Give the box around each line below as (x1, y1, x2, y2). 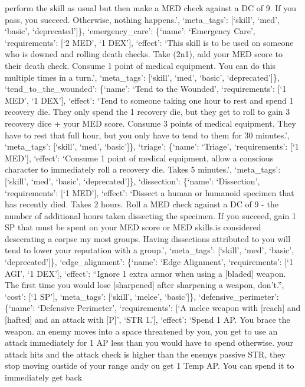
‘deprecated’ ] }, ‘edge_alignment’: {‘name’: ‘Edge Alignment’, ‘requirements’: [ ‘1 (5, 256, 293, 268)
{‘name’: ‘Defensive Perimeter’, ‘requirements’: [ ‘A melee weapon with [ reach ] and (5, 302, 301, 314)
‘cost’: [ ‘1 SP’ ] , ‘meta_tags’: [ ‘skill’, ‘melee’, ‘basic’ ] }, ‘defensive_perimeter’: (5, 290, 279, 302)
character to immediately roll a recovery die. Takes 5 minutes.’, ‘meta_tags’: (5, 163, 281, 176)
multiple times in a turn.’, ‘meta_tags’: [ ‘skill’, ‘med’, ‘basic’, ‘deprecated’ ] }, (5, 71, 280, 83)
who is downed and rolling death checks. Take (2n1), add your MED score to (5, 48, 283, 60)
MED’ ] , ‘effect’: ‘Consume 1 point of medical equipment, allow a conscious (5, 151, 274, 164)
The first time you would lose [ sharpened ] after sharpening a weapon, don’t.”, (5, 279, 284, 291)
